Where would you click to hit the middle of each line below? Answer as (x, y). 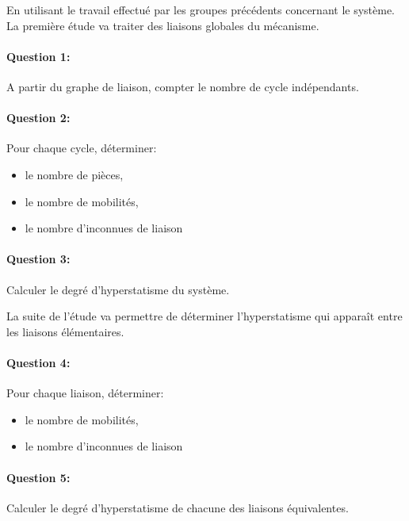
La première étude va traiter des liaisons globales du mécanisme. (163, 25)
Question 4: (38, 362)
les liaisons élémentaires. (65, 331)
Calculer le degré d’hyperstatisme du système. (118, 289)
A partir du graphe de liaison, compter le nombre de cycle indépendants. (183, 86)
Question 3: (38, 259)
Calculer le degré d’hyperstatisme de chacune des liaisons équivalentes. (178, 507)
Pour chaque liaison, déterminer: (85, 393)
